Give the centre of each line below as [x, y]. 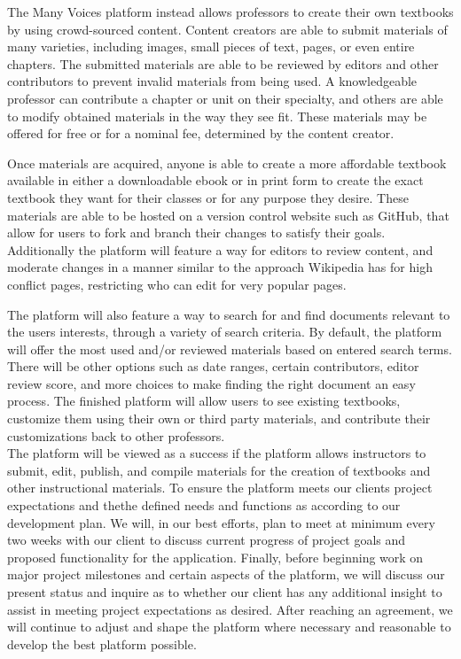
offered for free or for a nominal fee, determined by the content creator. [201, 133]
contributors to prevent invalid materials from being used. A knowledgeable [212, 81]
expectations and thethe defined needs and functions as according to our [204, 505]
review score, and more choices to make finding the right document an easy [211, 383]
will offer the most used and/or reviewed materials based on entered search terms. [230, 349]
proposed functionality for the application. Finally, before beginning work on [215, 557]
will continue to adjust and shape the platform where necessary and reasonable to [229, 627]
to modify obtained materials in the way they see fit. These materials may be [217, 116]
